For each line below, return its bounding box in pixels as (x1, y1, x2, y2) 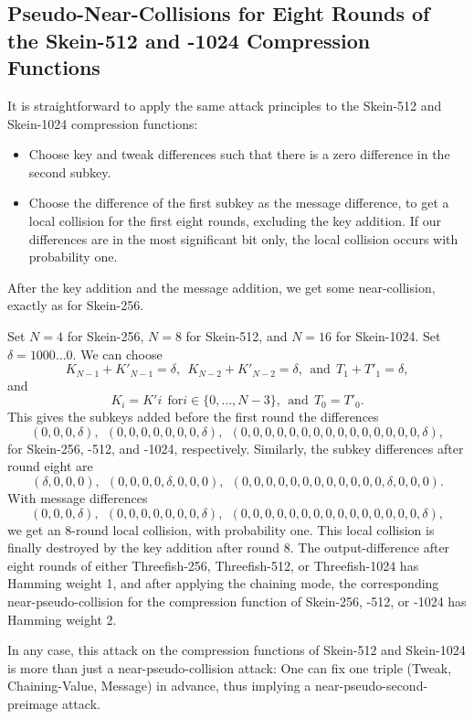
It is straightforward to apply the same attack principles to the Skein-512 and (7, 95, 442, 114)
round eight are (7, 456, 93, 476)
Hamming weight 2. (7, 609, 117, 628)
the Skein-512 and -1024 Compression (7, 26, 371, 54)
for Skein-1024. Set (335, 326, 441, 345)
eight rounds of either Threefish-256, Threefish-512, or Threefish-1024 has (7, 555, 419, 574)
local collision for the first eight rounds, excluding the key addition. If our (28, 210, 441, 230)
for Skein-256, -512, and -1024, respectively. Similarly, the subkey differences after (7, 438, 464, 457)
